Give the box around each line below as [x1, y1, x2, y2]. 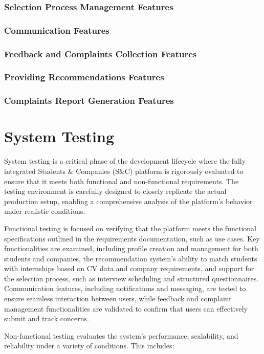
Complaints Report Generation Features [4, 94, 174, 107]
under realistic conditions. [4, 206, 85, 216]
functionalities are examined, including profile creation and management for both [4, 243, 258, 254]
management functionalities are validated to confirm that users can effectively [4, 303, 248, 314]
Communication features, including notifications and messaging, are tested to [4, 283, 246, 294]
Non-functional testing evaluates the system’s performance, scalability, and [4, 330, 238, 341]
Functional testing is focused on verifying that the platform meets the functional [4, 223, 256, 233]
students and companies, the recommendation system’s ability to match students [4, 253, 257, 263]
